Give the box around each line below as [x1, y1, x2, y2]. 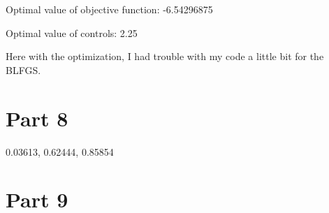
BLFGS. [6, 62, 41, 77]
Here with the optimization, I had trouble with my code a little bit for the [6, 49, 324, 64]
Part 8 [6, 103, 68, 132]
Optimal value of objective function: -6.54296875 [6, 2, 213, 16]
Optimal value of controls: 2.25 [6, 25, 138, 40]
